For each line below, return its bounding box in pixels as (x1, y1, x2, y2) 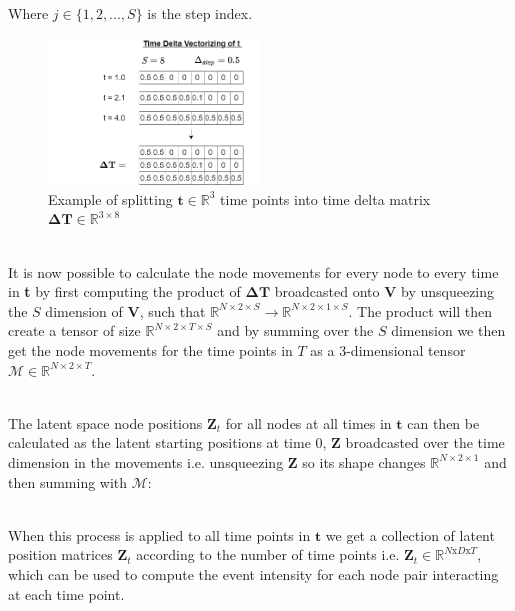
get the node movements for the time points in (8, 340, 293, 360)
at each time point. (8, 583, 125, 604)
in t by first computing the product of (8, 281, 241, 302)
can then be (407, 412, 480, 433)
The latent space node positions (8, 412, 203, 433)
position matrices (8, 544, 113, 565)
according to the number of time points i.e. (136, 544, 400, 565)
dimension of (45, 300, 123, 321)
